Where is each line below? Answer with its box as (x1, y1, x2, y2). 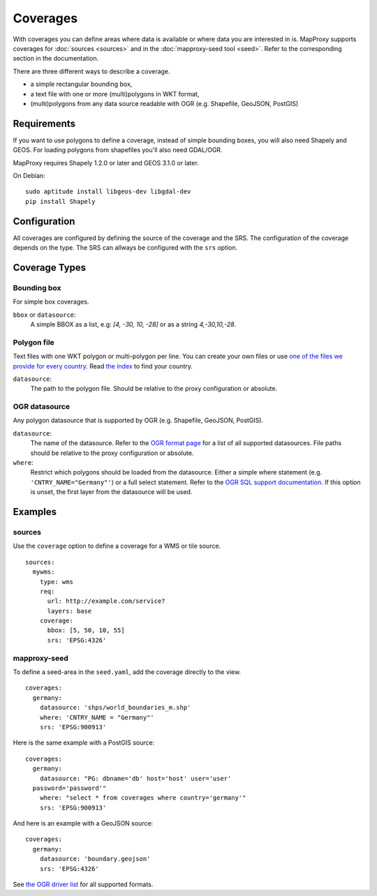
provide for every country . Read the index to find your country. (13, 361, 193, 370)
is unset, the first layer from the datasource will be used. (30, 488, 193, 496)
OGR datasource (13, 402, 70, 412)
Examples (13, 506, 57, 518)
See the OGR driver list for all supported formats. (13, 880, 154, 889)
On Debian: (13, 171, 45, 179)
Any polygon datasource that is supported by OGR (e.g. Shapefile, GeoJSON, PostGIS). (13, 416, 264, 425)
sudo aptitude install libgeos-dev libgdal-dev (25, 188, 191, 195)
